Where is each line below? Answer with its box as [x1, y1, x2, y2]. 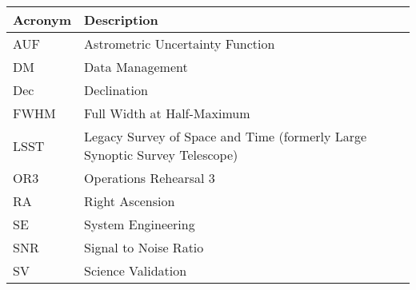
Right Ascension [84, 192, 175, 210]
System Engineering [84, 215, 195, 233]
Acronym [13, 10, 72, 29]
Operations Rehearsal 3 [84, 169, 215, 187]
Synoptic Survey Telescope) [84, 145, 238, 164]
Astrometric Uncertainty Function [84, 34, 275, 53]
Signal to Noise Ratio [84, 238, 204, 256]
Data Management [84, 58, 188, 76]
